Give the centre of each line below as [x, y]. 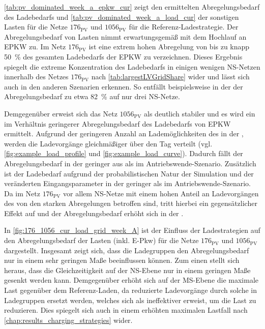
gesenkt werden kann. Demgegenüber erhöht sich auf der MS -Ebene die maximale [131, 280]
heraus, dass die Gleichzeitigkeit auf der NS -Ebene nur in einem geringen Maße [127, 270]
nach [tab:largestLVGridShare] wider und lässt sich [170, 77]
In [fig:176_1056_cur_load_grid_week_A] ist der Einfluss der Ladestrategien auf [132, 230]
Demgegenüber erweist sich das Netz [61, 113]
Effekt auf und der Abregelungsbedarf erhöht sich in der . [94, 213]
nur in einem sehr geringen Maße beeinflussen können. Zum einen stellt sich [122, 260]
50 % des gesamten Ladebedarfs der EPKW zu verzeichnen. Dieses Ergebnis [123, 56]
